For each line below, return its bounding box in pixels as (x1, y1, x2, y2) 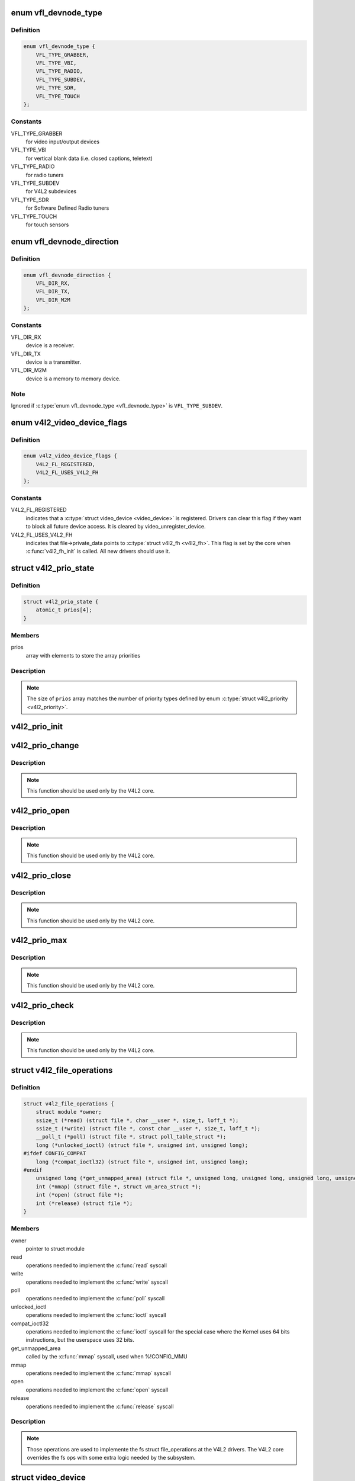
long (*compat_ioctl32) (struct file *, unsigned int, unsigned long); (35, 1158, 248, 1165)
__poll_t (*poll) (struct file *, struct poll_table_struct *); (35, 1133, 227, 1140)
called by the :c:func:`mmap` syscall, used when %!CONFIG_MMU (25, 1353, 188, 1360)
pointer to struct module (25, 1245, 85, 1252)
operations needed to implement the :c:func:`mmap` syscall (25, 1369, 171, 1377)
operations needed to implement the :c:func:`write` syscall (25, 1278, 168, 1286)
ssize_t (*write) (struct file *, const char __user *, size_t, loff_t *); (35, 1126, 261, 1132)
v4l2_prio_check (11, 1000, 74, 1010)
